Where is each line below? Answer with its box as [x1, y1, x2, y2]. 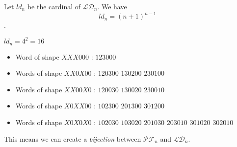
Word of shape [15, 51, 59, 62]
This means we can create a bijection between [4, 133, 141, 144]
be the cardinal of [27, 1, 81, 11]
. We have [97, 1, 127, 11]
